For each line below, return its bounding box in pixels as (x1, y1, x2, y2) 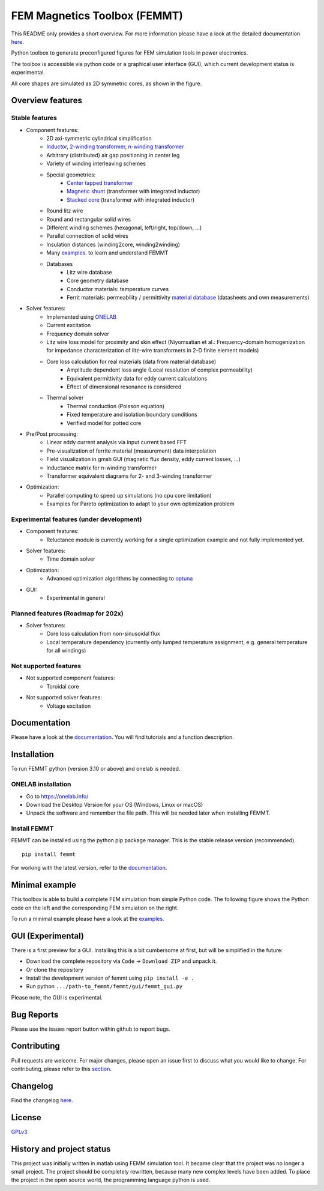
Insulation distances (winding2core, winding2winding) (46, 241, 180, 248)
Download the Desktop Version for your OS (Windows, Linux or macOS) (26, 801, 203, 808)
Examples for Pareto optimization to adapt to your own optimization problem (46, 500, 235, 507)
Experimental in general (46, 594, 105, 602)
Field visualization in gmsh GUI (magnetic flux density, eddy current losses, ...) (46, 456, 241, 463)
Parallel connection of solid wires (46, 232, 128, 240)
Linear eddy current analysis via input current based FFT (46, 439, 187, 446)
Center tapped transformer (67, 179, 133, 186)
